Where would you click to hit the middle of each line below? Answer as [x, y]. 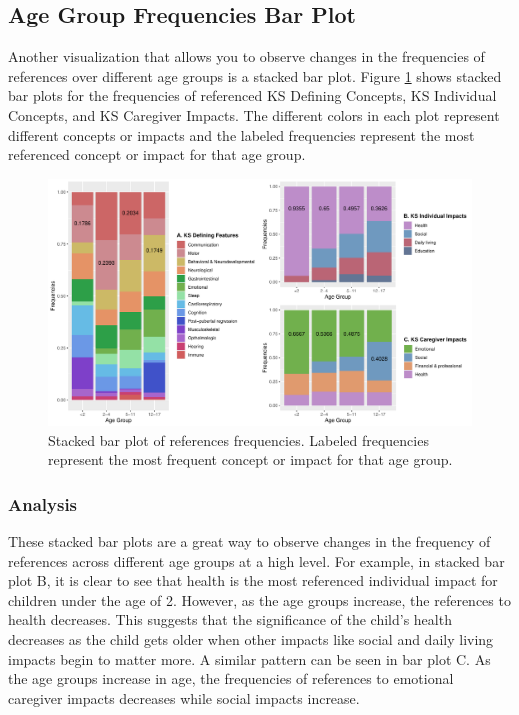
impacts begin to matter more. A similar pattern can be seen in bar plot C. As [249, 658]
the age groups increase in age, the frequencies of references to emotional [231, 678]
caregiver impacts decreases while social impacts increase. [184, 697]
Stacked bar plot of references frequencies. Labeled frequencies [238, 439]
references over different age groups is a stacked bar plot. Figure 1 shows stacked [255, 75]
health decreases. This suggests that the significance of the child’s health [230, 619]
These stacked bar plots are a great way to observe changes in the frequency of [249, 540]
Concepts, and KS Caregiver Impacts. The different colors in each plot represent [254, 114]
